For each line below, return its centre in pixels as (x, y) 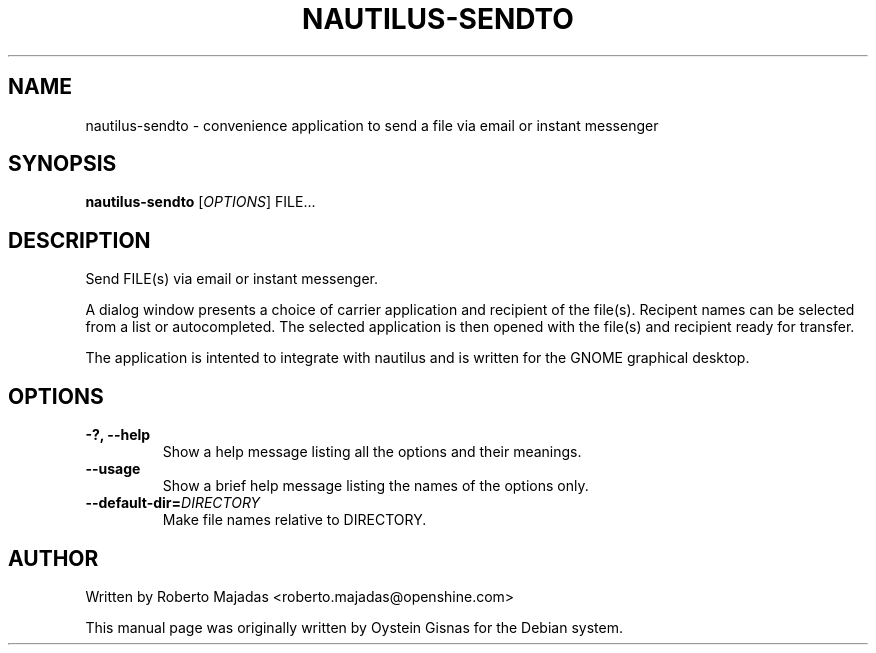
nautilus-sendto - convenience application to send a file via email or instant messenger (372, 125)
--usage (113, 469)
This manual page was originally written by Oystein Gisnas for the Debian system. (354, 627)
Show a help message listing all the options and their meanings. (372, 452)
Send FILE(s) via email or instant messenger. (232, 279)
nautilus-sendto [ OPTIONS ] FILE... (200, 202)
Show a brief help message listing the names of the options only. (375, 486)
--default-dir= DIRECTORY (173, 503)
